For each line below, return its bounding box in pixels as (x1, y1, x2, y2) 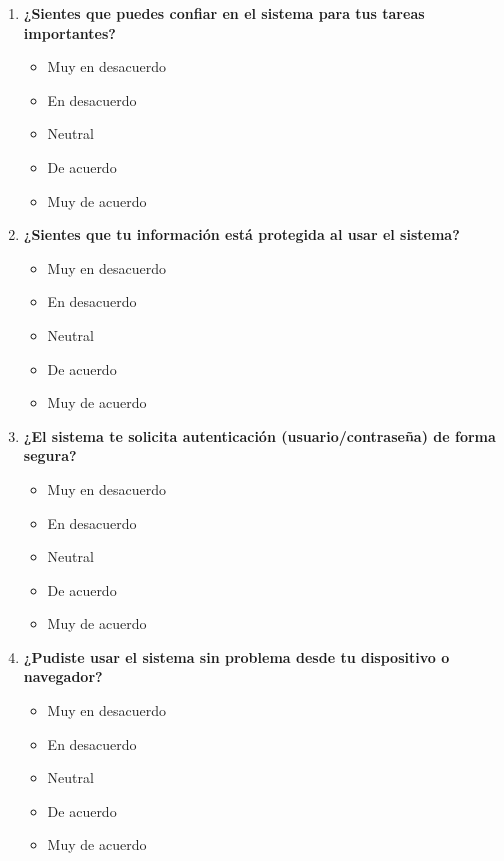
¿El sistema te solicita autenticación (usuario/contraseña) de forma (23, 425, 496, 446)
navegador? (23, 666, 103, 687)
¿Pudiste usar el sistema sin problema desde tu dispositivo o (23, 646, 450, 667)
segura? (23, 445, 77, 466)
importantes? (23, 22, 116, 43)
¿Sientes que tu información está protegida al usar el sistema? (23, 224, 460, 245)
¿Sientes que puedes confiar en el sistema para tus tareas (23, 3, 425, 23)
